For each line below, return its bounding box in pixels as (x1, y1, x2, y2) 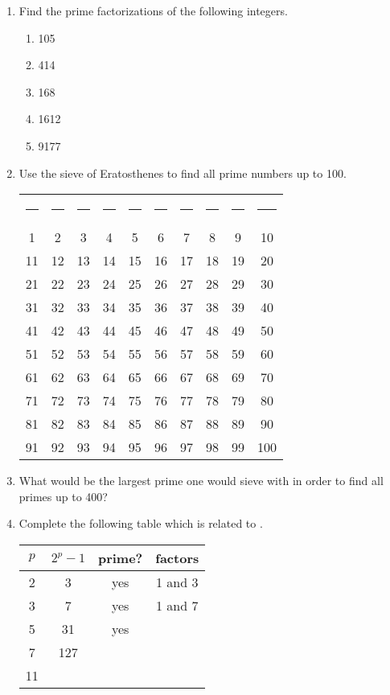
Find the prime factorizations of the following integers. (18, 2, 288, 19)
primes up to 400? (18, 487, 108, 504)
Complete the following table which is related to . (18, 515, 263, 532)
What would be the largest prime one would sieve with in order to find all (18, 472, 384, 489)
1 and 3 (156, 572, 199, 591)
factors (155, 548, 199, 567)
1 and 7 (156, 595, 199, 615)
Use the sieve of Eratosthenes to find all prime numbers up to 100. (18, 164, 347, 181)
